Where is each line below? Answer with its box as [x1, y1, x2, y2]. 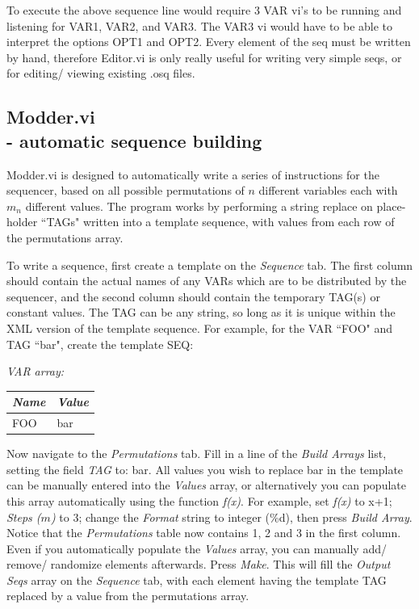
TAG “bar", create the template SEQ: [6, 335, 194, 352]
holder [6, 213, 38, 230]
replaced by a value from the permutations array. [6, 587, 249, 604]
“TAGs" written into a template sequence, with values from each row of [40, 213, 395, 230]
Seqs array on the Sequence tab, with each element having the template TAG [6, 571, 387, 588]
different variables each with [258, 182, 398, 199]
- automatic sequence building [6, 128, 262, 153]
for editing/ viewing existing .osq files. [6, 65, 195, 82]
